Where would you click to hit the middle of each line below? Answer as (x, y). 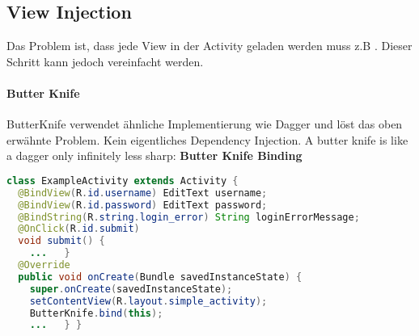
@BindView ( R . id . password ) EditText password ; (143, 205)
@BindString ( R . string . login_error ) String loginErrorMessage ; (189, 217)
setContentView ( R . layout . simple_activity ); (148, 301)
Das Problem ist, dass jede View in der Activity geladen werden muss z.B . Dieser (209, 46)
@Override (44, 265)
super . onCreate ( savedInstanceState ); (131, 289)
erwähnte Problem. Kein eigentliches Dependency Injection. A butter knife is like (207, 139)
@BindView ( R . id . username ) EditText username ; (143, 193)
